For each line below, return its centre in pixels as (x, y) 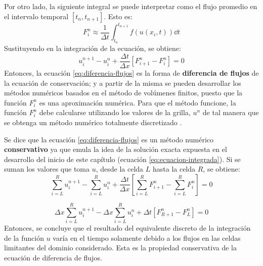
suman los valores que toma (47, 169)
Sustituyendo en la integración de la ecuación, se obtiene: (93, 48)
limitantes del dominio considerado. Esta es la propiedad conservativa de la (120, 248)
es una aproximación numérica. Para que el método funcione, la (138, 102)
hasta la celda (174, 169)
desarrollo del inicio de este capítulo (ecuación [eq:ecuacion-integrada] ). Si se (122, 159)
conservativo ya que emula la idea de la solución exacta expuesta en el (116, 149)
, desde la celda (120, 169)
